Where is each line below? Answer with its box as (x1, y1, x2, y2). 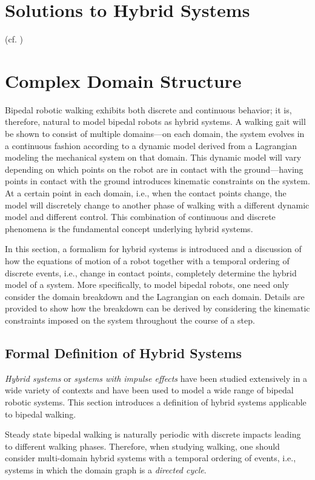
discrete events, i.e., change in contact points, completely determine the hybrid (5, 266, 297, 279)
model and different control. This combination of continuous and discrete (5, 210, 276, 223)
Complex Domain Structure (5, 68, 242, 93)
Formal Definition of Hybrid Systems (5, 343, 242, 362)
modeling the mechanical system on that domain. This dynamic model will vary (5, 151, 302, 164)
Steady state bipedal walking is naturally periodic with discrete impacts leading (5, 428, 301, 441)
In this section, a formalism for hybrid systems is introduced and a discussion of (5, 242, 302, 255)
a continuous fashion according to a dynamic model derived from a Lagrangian (5, 139, 297, 152)
